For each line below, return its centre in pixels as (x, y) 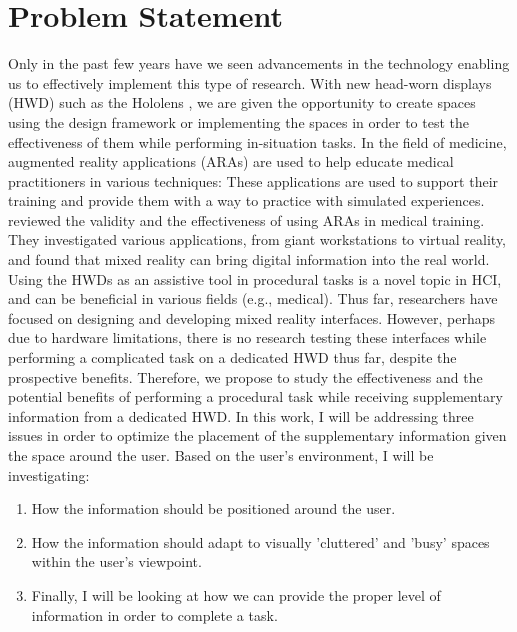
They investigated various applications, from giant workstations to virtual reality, (257, 239)
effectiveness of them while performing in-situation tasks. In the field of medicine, (257, 141)
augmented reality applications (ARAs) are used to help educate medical (231, 161)
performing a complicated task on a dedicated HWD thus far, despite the (232, 357)
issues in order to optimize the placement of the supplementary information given (257, 435)
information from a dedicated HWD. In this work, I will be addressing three (241, 415)
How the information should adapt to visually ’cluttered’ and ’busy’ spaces (260, 541)
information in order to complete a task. (154, 614)
